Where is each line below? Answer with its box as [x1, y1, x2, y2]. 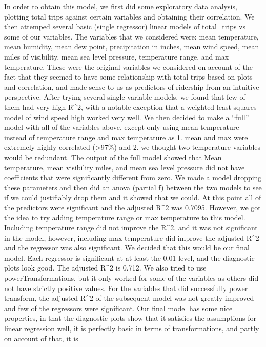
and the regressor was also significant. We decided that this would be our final [4, 242, 250, 253]
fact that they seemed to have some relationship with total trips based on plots [4, 71, 253, 82]
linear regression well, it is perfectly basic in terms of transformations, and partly [4, 323, 259, 333]
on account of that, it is [4, 333, 78, 343]
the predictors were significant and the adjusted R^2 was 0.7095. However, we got [4, 202, 261, 213]
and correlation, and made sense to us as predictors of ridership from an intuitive [4, 81, 259, 92]
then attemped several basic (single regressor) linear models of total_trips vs [4, 21, 245, 32]
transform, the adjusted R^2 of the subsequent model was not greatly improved [4, 293, 254, 303]
